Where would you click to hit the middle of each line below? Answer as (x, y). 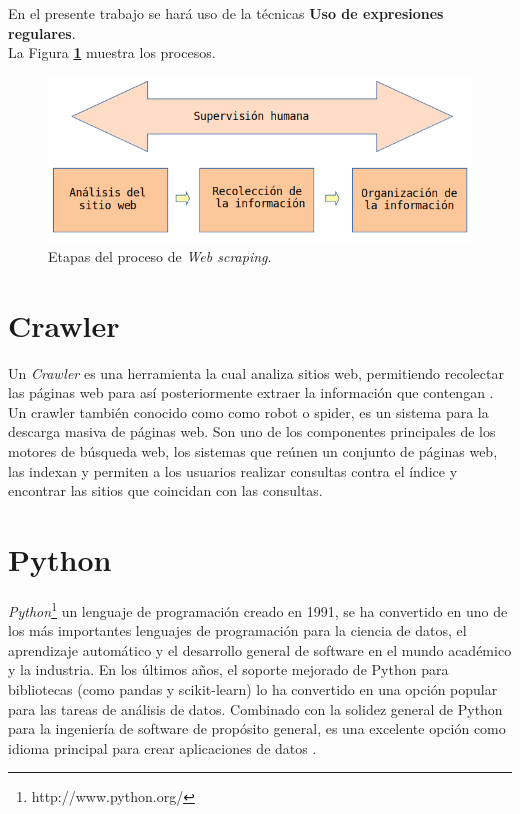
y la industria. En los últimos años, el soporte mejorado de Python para (228, 669)
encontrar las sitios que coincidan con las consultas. (165, 490)
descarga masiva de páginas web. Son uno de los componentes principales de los (252, 431)
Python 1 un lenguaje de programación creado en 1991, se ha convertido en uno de (258, 609)
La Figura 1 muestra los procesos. (112, 52)
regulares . (42, 32)
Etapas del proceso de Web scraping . (160, 255)
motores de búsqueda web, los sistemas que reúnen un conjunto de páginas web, (253, 451)
